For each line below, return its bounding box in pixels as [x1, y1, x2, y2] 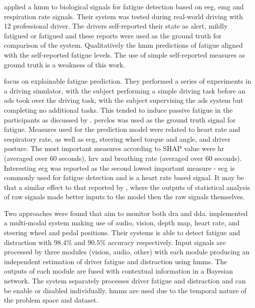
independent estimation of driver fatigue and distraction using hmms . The [4, 256, 227, 266]
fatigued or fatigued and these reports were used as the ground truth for [4, 30, 222, 40]
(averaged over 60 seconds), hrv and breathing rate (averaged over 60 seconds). [4, 153, 242, 163]
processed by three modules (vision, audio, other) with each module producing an [4, 246, 250, 257]
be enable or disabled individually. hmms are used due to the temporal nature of [4, 285, 247, 295]
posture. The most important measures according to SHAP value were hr [4, 143, 225, 154]
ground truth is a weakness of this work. [4, 59, 125, 69]
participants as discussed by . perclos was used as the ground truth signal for [4, 114, 236, 124]
